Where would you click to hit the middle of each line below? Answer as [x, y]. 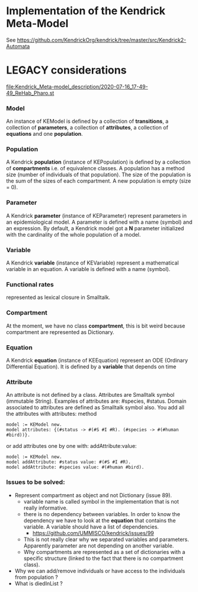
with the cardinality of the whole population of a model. [74, 234]
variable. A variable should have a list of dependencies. [91, 527]
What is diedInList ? [39, 583]
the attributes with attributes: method [52, 414]
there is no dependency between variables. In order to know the [102, 514]
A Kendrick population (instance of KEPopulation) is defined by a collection [98, 162]
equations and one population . [44, 134]
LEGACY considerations [66, 70]
